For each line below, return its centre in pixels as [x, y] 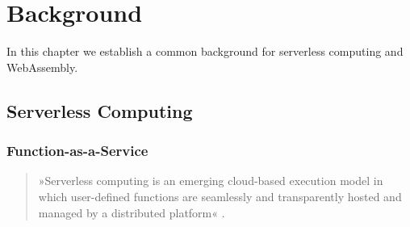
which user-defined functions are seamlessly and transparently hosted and [220, 196]
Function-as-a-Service [77, 151]
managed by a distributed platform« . [132, 212]
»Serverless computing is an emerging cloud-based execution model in [211, 181]
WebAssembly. [42, 67]
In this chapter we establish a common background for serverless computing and [205, 51]
